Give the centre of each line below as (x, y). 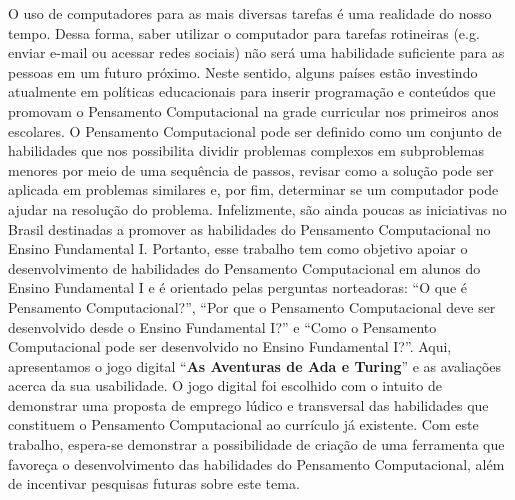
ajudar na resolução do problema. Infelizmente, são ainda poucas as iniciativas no (257, 208)
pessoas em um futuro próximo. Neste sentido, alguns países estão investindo (243, 71)
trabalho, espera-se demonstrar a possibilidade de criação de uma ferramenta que (256, 444)
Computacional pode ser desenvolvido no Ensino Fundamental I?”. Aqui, (230, 346)
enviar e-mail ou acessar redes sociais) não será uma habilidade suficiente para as (256, 52)
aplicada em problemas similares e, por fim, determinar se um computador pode (253, 189)
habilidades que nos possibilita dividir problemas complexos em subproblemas (246, 150)
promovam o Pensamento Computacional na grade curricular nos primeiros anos (253, 110)
